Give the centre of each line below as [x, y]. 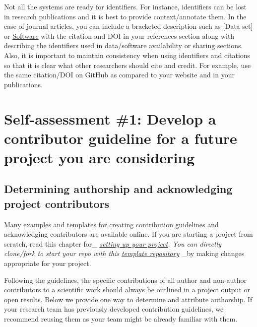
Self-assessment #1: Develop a [110, 118]
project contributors [57, 203]
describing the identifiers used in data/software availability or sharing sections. [124, 45]
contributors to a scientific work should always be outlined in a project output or [127, 290]
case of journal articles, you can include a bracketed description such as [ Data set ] [128, 26]
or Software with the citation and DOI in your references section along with [119, 35]
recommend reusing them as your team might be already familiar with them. [121, 319]
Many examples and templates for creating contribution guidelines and [111, 224]
